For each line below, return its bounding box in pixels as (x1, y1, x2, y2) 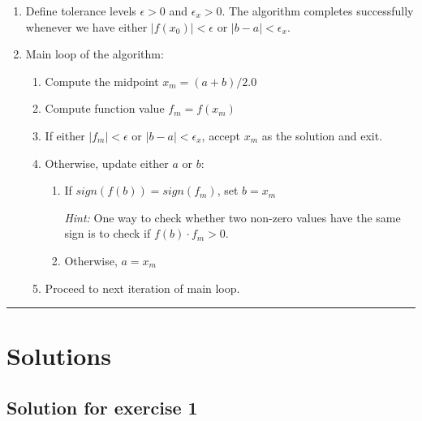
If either (45, 127, 85, 144)
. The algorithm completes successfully (222, 2, 414, 19)
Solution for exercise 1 (6, 394, 198, 419)
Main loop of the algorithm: (25, 45, 164, 62)
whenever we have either (25, 18, 148, 35)
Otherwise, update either (45, 154, 169, 171)
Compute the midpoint (45, 72, 159, 89)
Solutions (6, 339, 111, 372)
